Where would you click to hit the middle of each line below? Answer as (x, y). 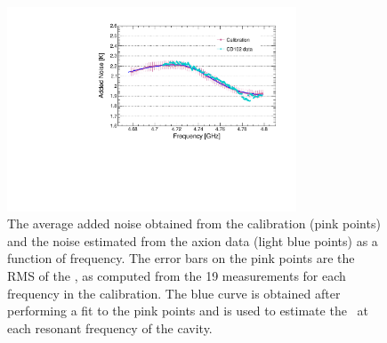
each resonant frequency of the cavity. (110, 327)
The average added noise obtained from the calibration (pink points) (194, 223)
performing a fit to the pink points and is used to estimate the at (188, 311)
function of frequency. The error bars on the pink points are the (181, 258)
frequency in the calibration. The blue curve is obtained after (174, 293)
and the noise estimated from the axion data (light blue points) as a (193, 240)
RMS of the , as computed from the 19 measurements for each (177, 276)
